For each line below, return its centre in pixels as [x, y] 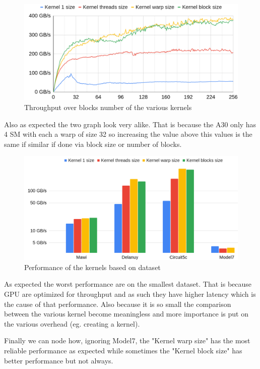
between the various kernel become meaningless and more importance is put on [126, 314]
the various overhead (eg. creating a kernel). [72, 323]
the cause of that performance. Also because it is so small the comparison [118, 304]
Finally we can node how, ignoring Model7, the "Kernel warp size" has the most [127, 340]
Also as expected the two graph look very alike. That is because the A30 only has [130, 124]
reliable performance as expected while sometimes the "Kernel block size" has [123, 350]
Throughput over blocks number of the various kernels [108, 107]
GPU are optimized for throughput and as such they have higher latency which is [130, 294]
